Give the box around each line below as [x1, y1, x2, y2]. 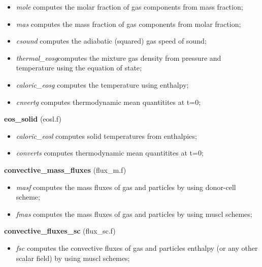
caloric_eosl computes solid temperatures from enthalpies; [16, 130, 197, 141]
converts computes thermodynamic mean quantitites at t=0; [16, 147, 204, 158]
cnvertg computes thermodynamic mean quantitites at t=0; [16, 96, 201, 107]
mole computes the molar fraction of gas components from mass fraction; [16, 2, 243, 12]
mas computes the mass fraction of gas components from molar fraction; [16, 18, 241, 29]
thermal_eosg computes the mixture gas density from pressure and [16, 52, 221, 63]
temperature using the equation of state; [16, 62, 142, 73]
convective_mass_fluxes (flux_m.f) [4, 164, 126, 175]
